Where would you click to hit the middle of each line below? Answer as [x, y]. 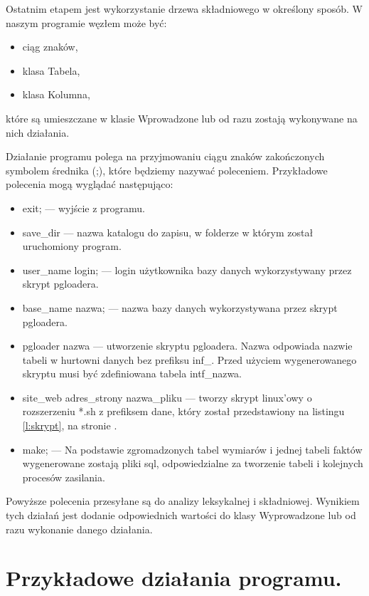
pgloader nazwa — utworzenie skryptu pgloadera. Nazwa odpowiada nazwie [187, 346]
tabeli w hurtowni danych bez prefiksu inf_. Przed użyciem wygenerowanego [189, 359]
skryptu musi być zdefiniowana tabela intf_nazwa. [132, 373]
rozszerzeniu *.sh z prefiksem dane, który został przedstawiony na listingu [183, 411]
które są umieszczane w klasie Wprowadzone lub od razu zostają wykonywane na [182, 118]
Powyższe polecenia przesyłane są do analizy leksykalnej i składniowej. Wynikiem [183, 501]
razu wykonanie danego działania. [79, 529]
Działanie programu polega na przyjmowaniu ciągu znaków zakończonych [165, 156]
